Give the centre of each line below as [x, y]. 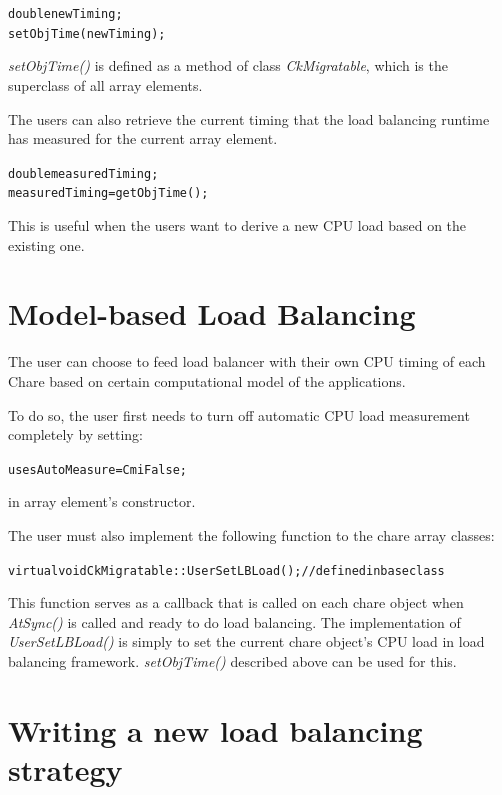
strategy [65, 768]
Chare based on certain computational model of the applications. [207, 380]
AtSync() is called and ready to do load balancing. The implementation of [234, 621]
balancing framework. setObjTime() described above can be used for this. [232, 660]
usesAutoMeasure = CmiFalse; [97, 469]
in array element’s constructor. [102, 501]
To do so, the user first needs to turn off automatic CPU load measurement [239, 414]
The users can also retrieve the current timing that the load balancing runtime [249, 118]
